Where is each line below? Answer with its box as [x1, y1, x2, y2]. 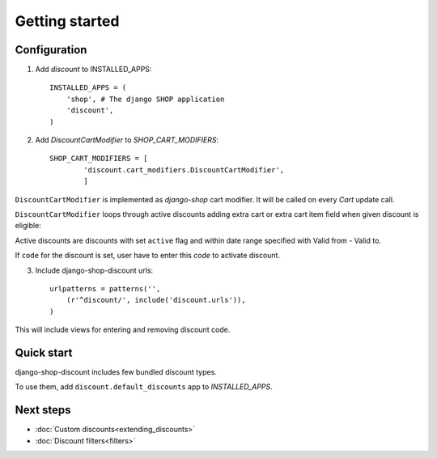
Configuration [15, 43, 87, 57]
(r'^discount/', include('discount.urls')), [66, 295, 246, 305]
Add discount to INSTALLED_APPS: [35, 65, 152, 74]
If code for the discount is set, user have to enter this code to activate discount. [15, 251, 281, 261]
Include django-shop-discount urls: [35, 265, 154, 275]
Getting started [15, 12, 120, 30]
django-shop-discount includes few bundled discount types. [15, 367, 218, 376]
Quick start [15, 346, 73, 359]
